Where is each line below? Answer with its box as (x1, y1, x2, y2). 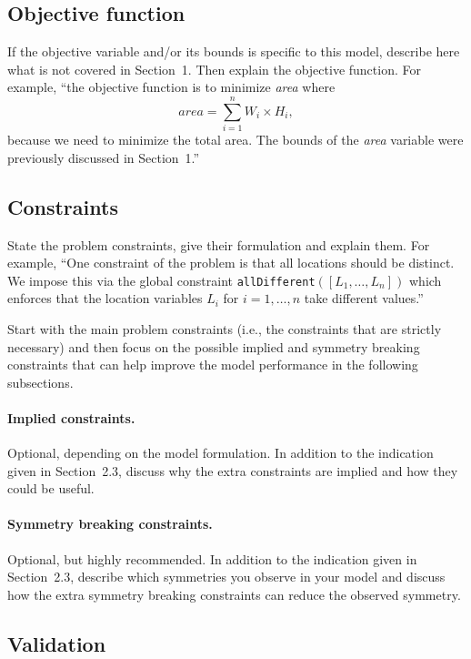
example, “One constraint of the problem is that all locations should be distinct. (7, 253, 455, 272)
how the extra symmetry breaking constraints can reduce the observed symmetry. (7, 584, 461, 603)
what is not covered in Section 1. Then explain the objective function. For (7, 59, 421, 78)
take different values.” (304, 289, 424, 308)
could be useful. (7, 479, 95, 498)
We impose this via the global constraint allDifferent (7, 270, 316, 289)
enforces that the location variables (7, 289, 203, 308)
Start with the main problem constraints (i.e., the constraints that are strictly (7, 319, 442, 338)
